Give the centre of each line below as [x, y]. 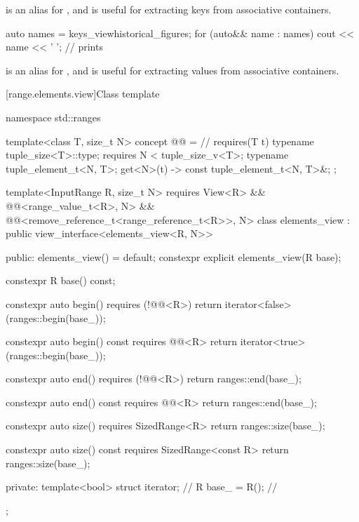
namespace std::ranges [53, 117]
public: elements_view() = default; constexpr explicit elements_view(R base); [174, 256]
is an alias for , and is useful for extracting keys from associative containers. [169, 9]
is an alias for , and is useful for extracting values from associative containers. [172, 70]
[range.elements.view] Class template [83, 94]
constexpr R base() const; [61, 280]
